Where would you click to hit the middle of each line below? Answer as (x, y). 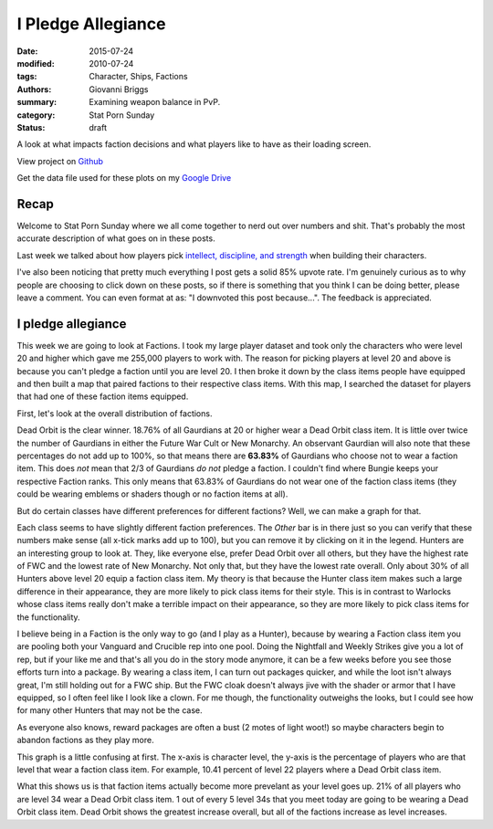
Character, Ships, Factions (138, 77)
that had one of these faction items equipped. (103, 396)
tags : (27, 77)
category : (36, 115)
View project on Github (60, 161)
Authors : (34, 89)
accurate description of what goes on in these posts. (116, 238)
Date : (27, 51)
